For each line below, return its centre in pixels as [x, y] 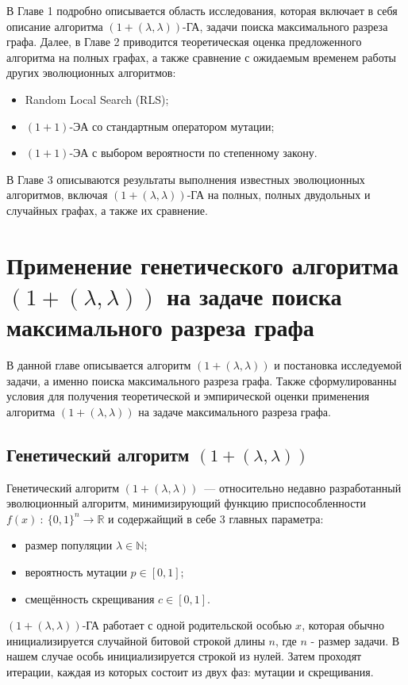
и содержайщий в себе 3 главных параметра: [216, 518]
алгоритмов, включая [57, 195]
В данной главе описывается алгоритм [99, 365]
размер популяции [69, 545]
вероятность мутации [76, 571]
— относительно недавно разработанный [303, 487]
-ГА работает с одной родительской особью [187, 625]
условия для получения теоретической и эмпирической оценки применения [188, 396]
